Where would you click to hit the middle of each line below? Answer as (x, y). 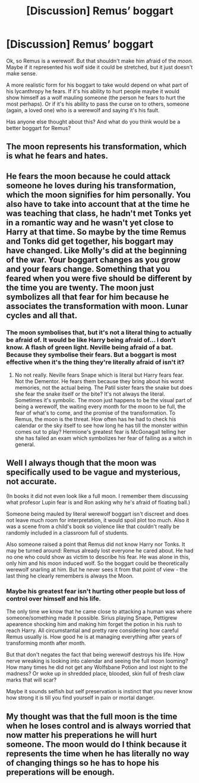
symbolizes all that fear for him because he (88, 297)
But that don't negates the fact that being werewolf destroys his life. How (96, 655)
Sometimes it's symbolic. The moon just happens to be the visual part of (103, 400)
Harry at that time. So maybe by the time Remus (96, 232)
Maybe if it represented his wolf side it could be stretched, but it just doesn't (99, 67)
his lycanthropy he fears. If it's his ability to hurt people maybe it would (93, 91)
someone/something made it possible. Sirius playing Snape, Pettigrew (92, 618)
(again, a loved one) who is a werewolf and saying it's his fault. (83, 110)
